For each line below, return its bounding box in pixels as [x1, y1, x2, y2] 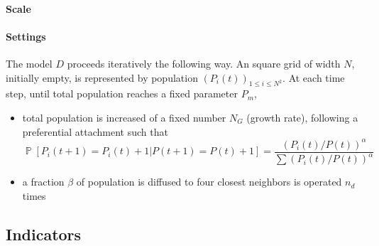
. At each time [282, 70, 345, 85]
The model [6, 55, 53, 70]
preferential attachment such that [22, 124, 168, 139]
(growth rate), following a [246, 109, 358, 124]
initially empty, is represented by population [6, 70, 198, 85]
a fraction [22, 174, 65, 189]
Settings [6, 28, 46, 43]
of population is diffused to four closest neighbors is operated [76, 174, 342, 189]
